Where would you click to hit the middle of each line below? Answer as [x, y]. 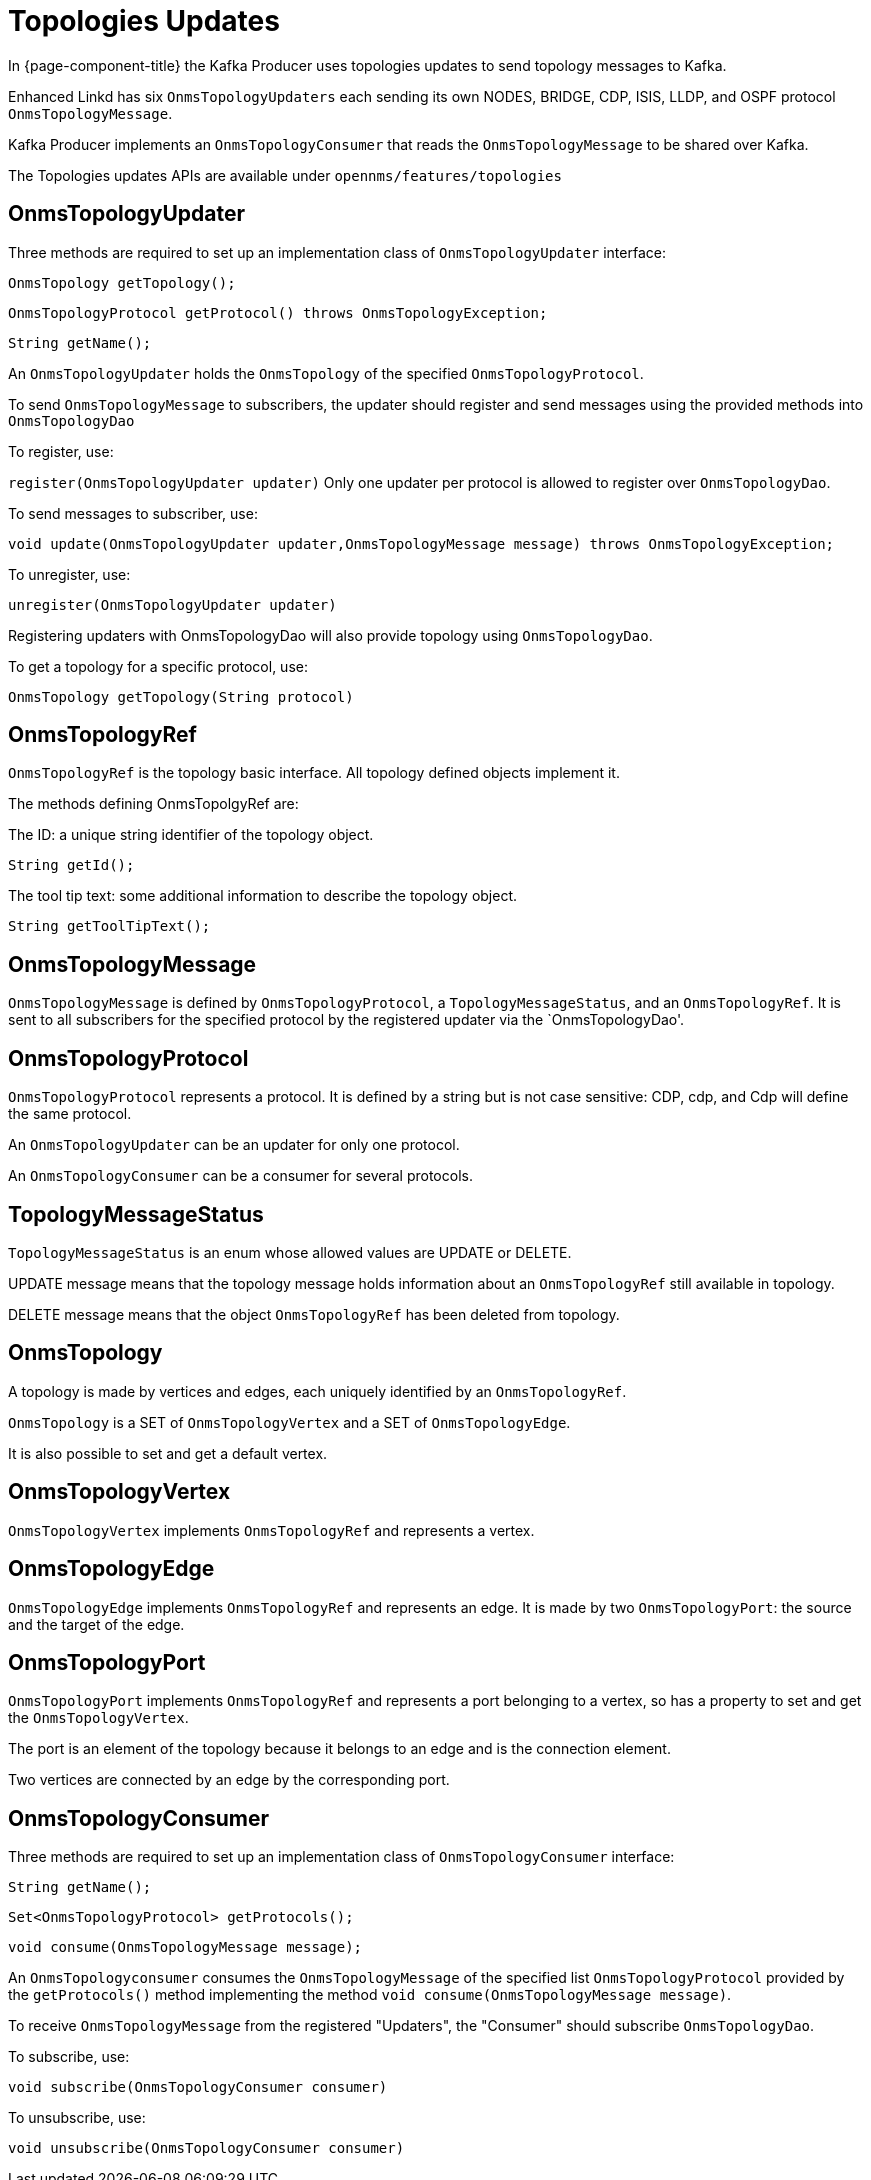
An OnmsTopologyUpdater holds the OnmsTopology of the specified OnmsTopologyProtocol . [326, 373]
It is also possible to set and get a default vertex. [168, 1453]
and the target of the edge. [96, 1624]
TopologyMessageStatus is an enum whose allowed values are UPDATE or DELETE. [290, 1252]
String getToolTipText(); [109, 926]
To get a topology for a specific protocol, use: [158, 666]
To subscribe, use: [69, 2057]
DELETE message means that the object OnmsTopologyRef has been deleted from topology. [314, 1314]
